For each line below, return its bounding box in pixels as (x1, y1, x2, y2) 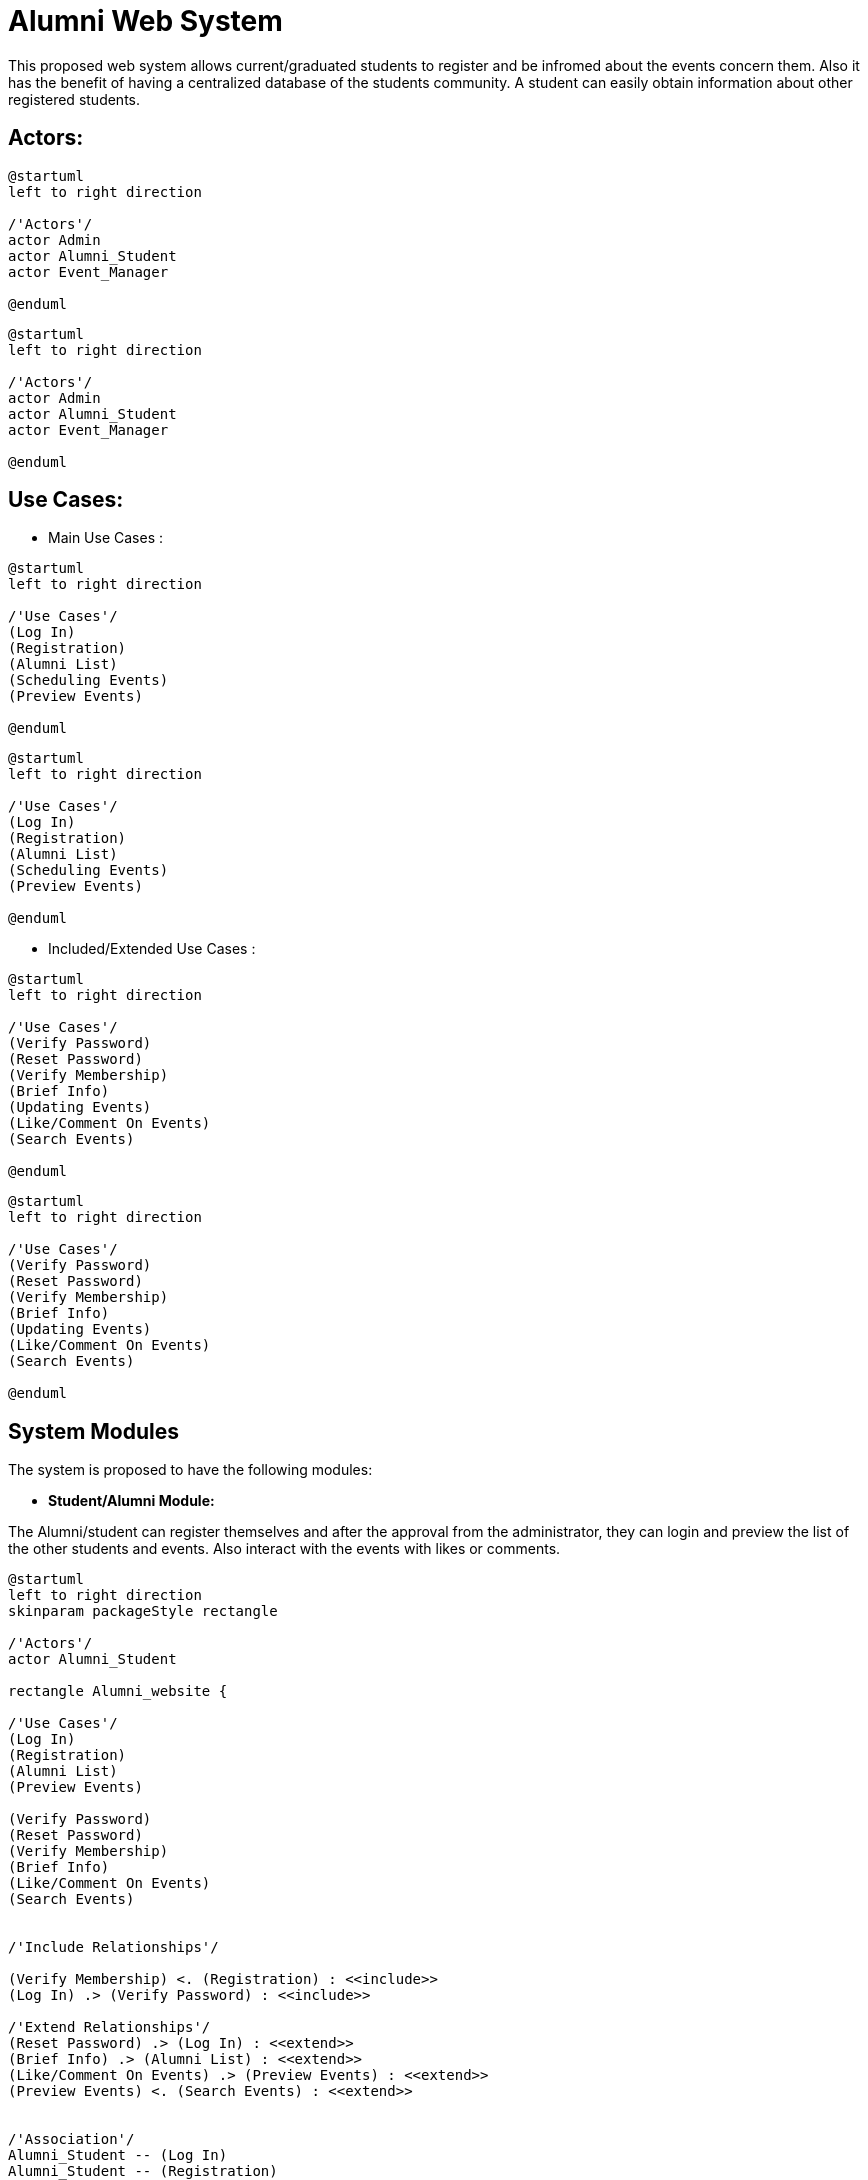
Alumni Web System (8, 4, 283, 38)
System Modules (8, 1418, 180, 1444)
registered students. (8, 90, 141, 108)
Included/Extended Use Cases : (48, 940, 256, 958)
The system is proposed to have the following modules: (8, 1461, 373, 1479)
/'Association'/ (8, 2131, 135, 2148)
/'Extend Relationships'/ (8, 2019, 211, 2036)
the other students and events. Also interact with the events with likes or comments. (8, 1540, 561, 1558)
